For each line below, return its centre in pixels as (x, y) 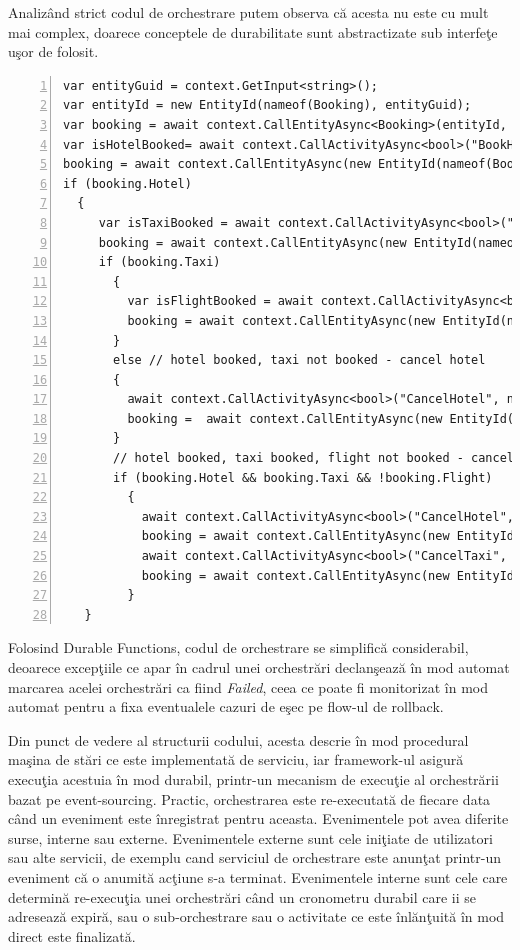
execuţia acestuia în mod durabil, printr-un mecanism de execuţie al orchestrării (253, 778)
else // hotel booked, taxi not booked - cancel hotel (299, 360)
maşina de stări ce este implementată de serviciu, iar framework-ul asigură (236, 759)
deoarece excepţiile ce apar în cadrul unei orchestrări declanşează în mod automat (259, 667)
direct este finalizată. (72, 935)
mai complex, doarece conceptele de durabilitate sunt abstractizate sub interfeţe (253, 31)
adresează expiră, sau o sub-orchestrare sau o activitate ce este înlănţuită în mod (256, 916)
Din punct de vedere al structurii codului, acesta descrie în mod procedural (238, 739)
